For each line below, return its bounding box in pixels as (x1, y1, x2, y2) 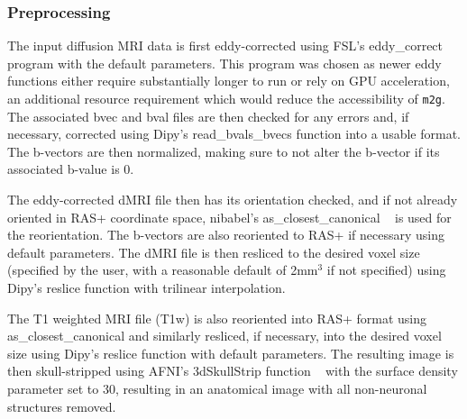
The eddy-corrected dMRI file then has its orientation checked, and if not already (7, 190, 458, 209)
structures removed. (7, 396, 116, 415)
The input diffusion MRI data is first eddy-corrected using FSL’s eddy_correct (7, 36, 444, 55)
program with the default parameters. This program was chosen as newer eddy (7, 53, 442, 72)
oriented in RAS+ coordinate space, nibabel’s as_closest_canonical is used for (7, 207, 452, 226)
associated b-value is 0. (7, 159, 134, 178)
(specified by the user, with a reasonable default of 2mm (7, 260, 318, 279)
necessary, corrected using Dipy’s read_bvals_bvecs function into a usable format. (7, 124, 461, 143)
